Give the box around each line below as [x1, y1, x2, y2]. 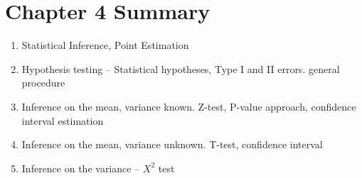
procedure [21, 75, 65, 90]
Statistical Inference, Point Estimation [21, 38, 189, 52]
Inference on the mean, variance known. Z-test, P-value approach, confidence [21, 99, 356, 113]
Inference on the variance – [21, 160, 140, 175]
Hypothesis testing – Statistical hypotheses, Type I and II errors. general [21, 61, 340, 76]
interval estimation [21, 113, 104, 128]
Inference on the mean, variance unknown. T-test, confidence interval [21, 137, 323, 152]
